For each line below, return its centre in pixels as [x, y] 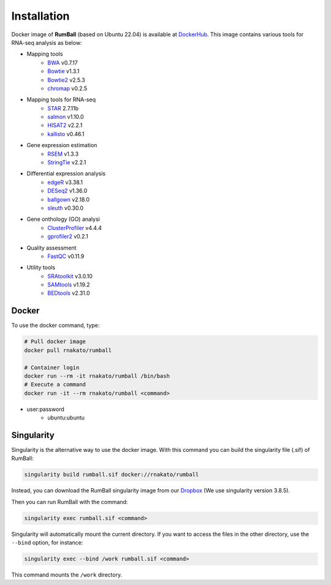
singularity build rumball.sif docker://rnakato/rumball [112, 475]
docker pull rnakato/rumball [68, 350]
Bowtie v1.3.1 [63, 71]
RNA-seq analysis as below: [47, 42]
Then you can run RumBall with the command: [70, 502]
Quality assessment [51, 248]
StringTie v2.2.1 [67, 162]
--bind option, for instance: [47, 543]
